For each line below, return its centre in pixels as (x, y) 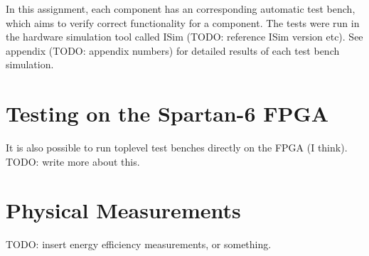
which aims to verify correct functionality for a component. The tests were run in (183, 22)
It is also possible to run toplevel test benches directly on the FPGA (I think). (177, 148)
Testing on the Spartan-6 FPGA (167, 113)
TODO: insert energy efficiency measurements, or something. (139, 244)
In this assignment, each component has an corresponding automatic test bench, (181, 9)
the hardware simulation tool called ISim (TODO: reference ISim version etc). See (184, 37)
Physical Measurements (123, 210)
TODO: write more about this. (73, 161)
